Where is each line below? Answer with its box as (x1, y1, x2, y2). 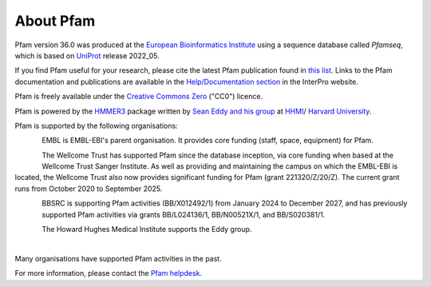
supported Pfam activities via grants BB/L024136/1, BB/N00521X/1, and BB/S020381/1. (42, 209, 326, 219)
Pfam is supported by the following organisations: (14, 121, 179, 130)
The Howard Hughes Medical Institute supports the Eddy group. (42, 225, 252, 234)
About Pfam (14, 12, 96, 30)
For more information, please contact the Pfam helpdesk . (14, 269, 203, 278)
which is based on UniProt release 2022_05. (14, 50, 160, 60)
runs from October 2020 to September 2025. (14, 184, 163, 193)
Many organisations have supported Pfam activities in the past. (14, 253, 223, 263)
